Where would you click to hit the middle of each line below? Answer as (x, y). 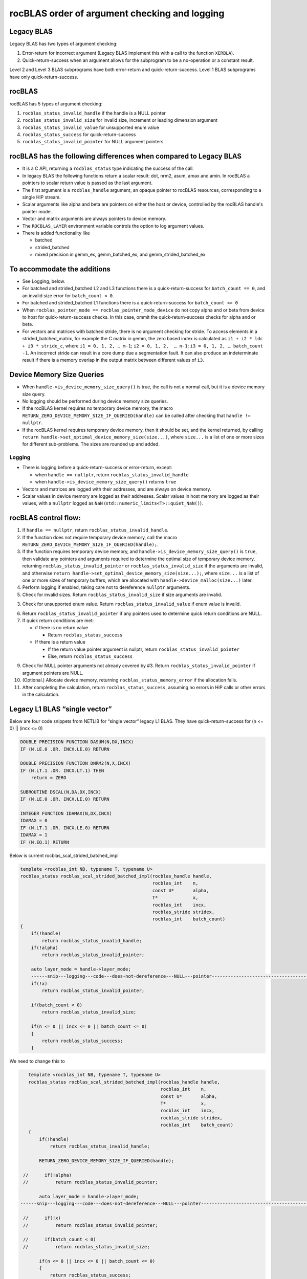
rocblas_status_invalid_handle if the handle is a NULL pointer (94, 113)
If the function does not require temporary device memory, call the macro (100, 537)
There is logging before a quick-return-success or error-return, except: (97, 468)
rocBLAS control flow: (45, 518)
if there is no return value (62, 628)
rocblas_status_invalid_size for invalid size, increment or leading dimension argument (120, 120)
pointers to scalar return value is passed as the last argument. (87, 183)
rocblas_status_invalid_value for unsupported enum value (91, 127)
